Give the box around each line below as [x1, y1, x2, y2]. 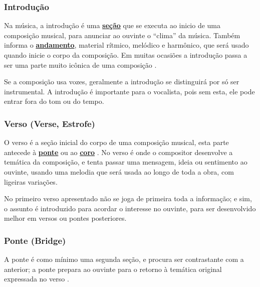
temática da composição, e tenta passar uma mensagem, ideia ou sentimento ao [4, 157, 247, 167]
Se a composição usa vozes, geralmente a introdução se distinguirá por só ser [4, 76, 239, 87]
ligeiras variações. [4, 176, 58, 187]
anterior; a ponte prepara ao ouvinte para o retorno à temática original [4, 263, 222, 274]
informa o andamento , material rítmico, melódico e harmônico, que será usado [4, 40, 249, 50]
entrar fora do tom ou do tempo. [4, 96, 104, 106]
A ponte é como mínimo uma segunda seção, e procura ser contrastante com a [4, 254, 244, 264]
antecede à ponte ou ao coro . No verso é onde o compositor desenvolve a [4, 147, 233, 157]
